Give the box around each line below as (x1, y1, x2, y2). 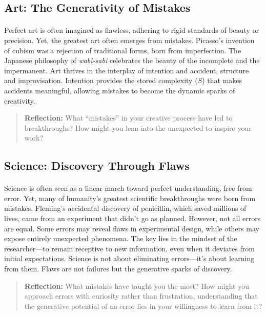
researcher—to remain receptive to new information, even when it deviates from (4, 243, 255, 253)
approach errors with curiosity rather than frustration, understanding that (24, 290, 258, 301)
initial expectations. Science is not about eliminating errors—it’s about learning (4, 253, 255, 264)
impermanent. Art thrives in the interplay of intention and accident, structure (4, 65, 249, 75)
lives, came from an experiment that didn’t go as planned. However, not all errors (4, 213, 261, 224)
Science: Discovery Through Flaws (4, 157, 190, 173)
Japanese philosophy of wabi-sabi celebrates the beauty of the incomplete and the (4, 55, 260, 66)
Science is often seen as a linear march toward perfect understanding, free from (4, 183, 252, 193)
